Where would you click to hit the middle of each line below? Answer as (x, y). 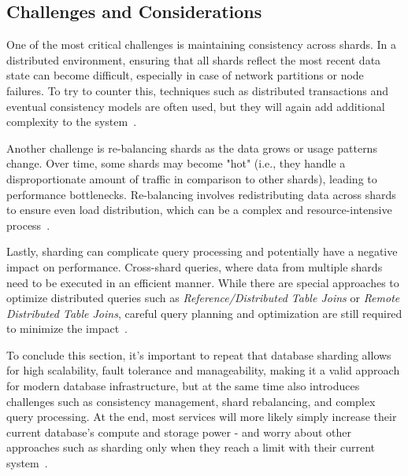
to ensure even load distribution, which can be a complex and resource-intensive (199, 210)
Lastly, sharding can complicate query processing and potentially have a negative (202, 251)
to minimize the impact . (67, 328)
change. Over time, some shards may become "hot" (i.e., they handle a (176, 163)
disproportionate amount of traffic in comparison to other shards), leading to (192, 178)
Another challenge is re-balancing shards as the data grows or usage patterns (192, 148)
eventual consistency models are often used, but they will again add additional (196, 106)
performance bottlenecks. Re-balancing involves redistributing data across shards (201, 194)
